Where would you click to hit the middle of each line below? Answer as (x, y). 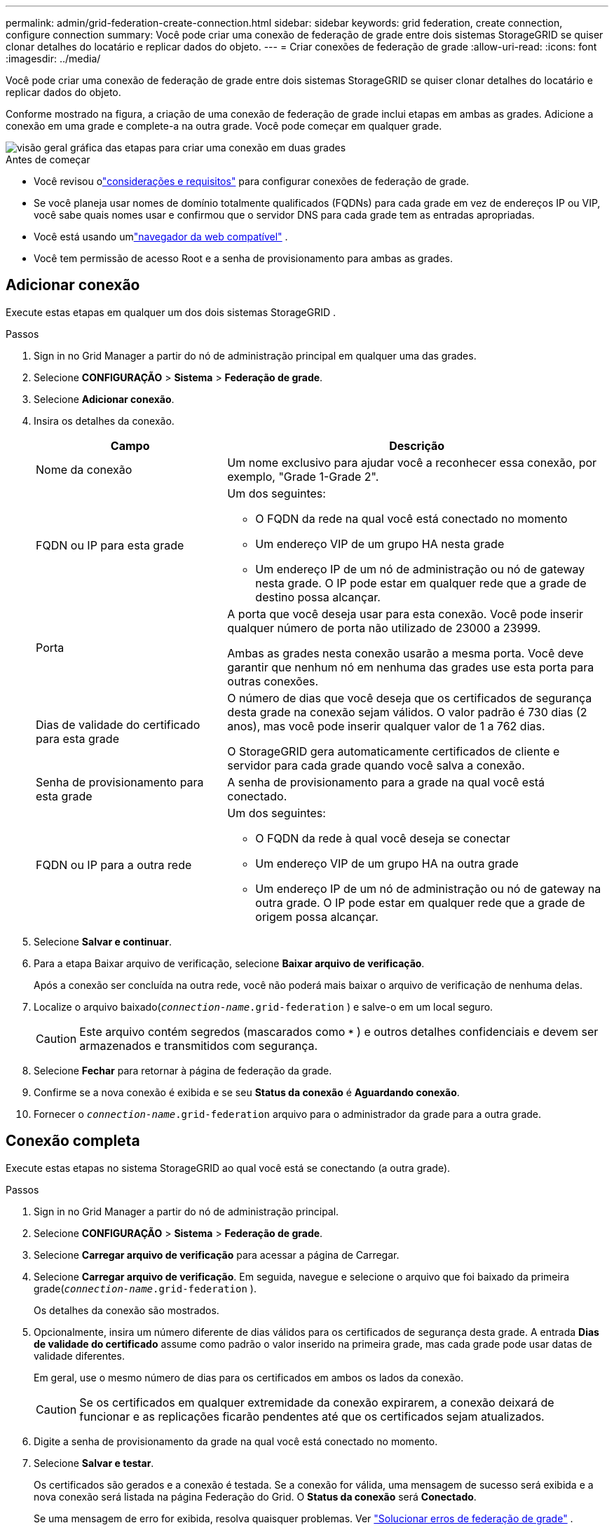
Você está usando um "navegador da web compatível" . (161, 237)
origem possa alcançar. (317, 916)
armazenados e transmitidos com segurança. (199, 1045)
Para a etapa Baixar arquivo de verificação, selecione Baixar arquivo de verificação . (229, 963)
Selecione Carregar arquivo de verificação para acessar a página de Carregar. (217, 1255)
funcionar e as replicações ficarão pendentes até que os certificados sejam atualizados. (312, 1416)
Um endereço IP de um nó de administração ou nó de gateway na (428, 888)
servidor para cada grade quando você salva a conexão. (376, 765)
